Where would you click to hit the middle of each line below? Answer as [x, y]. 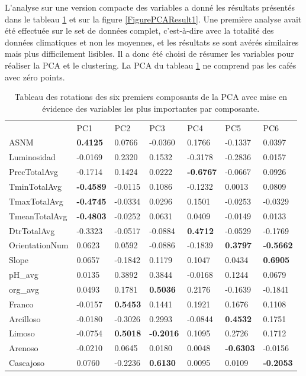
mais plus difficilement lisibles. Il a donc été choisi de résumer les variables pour [149, 54]
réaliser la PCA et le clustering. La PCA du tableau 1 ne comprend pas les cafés [151, 65]
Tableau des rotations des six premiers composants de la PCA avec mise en [151, 97]
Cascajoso [27, 363]
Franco [21, 304]
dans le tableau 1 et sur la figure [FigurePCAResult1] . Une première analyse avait [153, 19]
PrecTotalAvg [34, 172]
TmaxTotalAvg [36, 201]
